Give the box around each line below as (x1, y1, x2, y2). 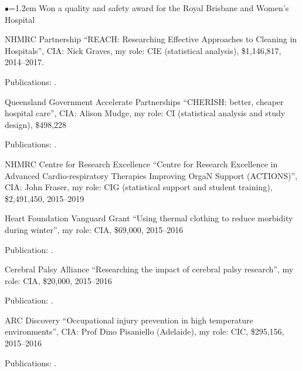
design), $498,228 (5, 118, 67, 130)
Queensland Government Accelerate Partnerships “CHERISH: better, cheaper (5, 95, 284, 107)
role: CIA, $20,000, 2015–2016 (5, 274, 112, 286)
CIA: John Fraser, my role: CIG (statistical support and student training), (5, 181, 273, 193)
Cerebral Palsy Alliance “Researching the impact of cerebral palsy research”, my (5, 263, 294, 275)
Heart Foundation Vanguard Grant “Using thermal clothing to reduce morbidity (5, 212, 293, 224)
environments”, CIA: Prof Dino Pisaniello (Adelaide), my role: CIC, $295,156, (5, 325, 284, 338)
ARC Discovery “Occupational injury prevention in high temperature (5, 313, 253, 326)
